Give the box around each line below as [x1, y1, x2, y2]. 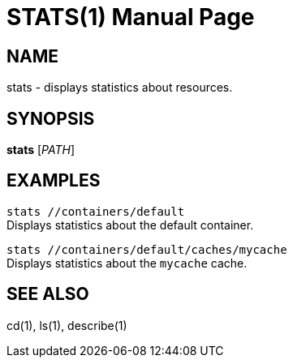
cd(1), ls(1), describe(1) [6, 318, 127, 332]
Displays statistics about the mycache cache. [6, 255, 248, 270]
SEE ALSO [6, 284, 89, 305]
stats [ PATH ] [6, 143, 75, 157]
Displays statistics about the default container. [6, 217, 254, 232]
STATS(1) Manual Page [6, 3, 255, 31]
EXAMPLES [6, 170, 101, 191]
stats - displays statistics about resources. [6, 80, 233, 95]
